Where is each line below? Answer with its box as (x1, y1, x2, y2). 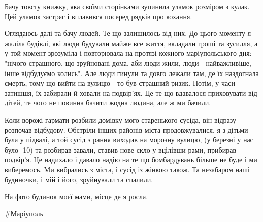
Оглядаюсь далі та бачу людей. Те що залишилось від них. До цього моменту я (5, 28, 251, 39)
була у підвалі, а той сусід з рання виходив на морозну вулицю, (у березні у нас (5, 134, 253, 145)
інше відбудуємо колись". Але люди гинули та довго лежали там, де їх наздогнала (5, 67, 259, 78)
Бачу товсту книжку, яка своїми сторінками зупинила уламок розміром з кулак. (5, 1, 250, 11)
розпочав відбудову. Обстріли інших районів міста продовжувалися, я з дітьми (5, 124, 248, 135)
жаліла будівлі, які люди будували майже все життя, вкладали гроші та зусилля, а (5, 38, 258, 48)
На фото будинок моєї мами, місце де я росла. (5, 191, 148, 202)
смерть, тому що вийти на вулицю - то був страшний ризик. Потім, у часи (5, 78, 235, 88)
